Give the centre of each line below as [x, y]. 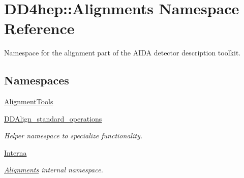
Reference [39, 28]
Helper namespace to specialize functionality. [73, 136]
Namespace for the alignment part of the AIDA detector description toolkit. [123, 53]
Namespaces [37, 80]
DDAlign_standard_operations [53, 118]
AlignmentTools [29, 101]
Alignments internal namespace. [54, 170]
